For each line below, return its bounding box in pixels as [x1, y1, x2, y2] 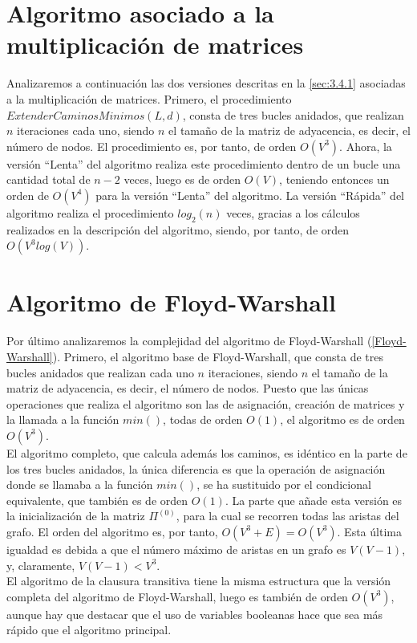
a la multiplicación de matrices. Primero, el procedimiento [6, 90, 292, 107]
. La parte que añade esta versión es [225, 491, 403, 508]
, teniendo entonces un [279, 171, 390, 188]
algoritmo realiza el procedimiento [6, 204, 174, 221]
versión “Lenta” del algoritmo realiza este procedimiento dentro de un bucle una [6, 155, 401, 172]
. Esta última [337, 523, 402, 539]
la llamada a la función [6, 411, 119, 428]
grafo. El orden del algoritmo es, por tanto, [6, 523, 218, 539]
